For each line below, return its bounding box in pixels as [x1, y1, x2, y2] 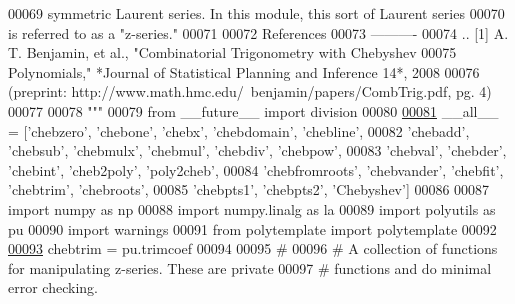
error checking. [8, 277, 98, 298]
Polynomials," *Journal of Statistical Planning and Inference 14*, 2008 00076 [8, 61, 480, 82]
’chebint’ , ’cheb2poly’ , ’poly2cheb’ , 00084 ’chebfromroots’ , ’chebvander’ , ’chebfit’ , [8, 159, 504, 180]
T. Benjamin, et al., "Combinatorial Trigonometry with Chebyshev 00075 [8, 42, 457, 63]
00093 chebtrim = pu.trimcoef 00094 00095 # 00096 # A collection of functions [8, 238, 498, 259]
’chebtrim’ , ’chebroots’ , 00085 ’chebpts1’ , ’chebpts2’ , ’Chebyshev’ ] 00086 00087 [8, 179, 490, 200]
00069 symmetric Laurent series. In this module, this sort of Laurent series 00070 [8, 3, 505, 23]
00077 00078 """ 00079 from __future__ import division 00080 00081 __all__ [8, 100, 499, 121]
